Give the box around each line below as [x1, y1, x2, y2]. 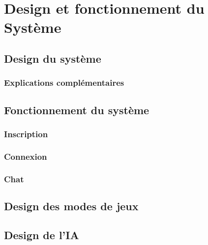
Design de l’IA [4, 227, 79, 242]
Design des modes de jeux [4, 198, 139, 213]
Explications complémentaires [4, 76, 124, 89]
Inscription [4, 127, 48, 140]
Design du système [4, 50, 101, 66]
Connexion [4, 150, 47, 162]
